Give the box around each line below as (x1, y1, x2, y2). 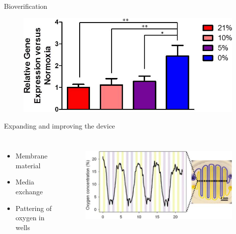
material (15, 160, 41, 170)
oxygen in (15, 212, 45, 223)
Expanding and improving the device (4, 120, 115, 130)
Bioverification (4, 1, 48, 11)
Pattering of (15, 203, 52, 213)
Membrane (15, 151, 48, 161)
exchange (15, 186, 43, 197)
